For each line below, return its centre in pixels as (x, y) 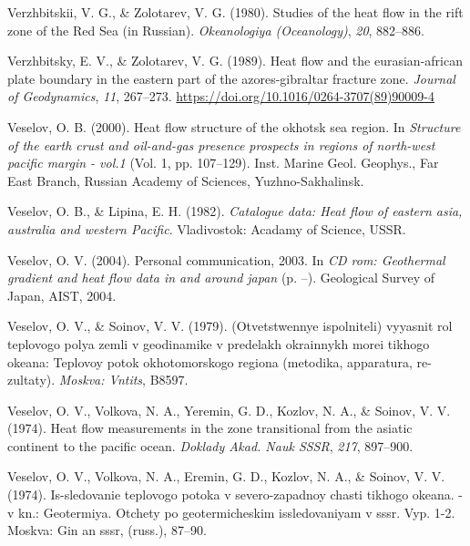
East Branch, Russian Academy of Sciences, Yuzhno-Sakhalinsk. (186, 180)
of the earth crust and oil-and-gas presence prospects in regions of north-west (221, 144)
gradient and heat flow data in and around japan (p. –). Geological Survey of (221, 278)
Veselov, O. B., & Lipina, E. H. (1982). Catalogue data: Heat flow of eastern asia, (235, 211)
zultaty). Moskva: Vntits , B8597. (98, 380)
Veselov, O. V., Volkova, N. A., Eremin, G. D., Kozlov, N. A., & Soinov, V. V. (226, 476)
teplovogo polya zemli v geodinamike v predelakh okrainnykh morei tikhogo (219, 343)
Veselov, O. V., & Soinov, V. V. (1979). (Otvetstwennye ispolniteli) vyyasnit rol (230, 326)
